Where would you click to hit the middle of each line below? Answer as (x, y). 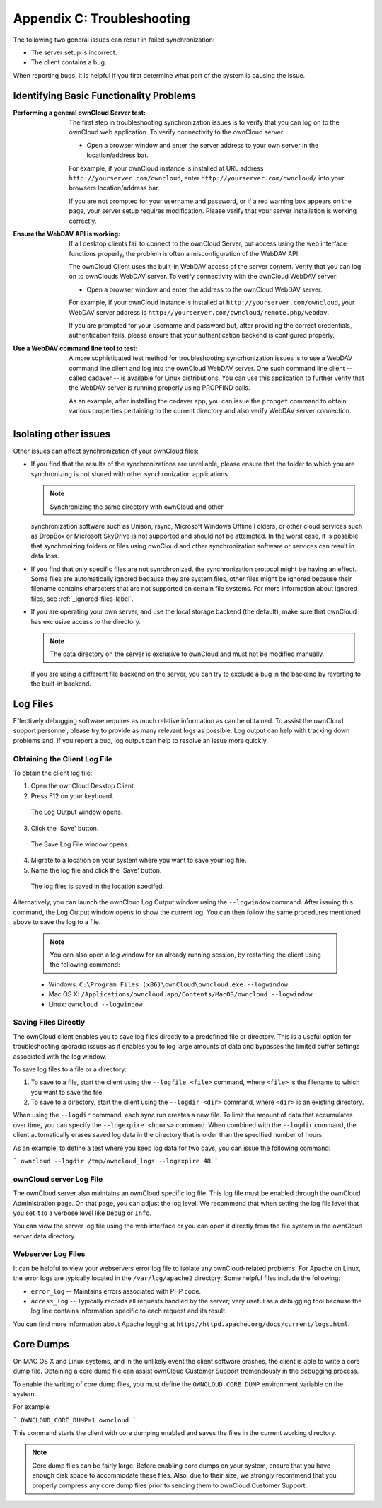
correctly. (83, 221)
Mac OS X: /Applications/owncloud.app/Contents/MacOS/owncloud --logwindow (180, 994)
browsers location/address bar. (114, 188)
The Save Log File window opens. (80, 844)
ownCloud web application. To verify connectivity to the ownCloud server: (177, 132)
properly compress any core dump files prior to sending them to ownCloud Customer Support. (170, 1485)
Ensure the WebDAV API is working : (67, 234)
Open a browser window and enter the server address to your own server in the (203, 145)
